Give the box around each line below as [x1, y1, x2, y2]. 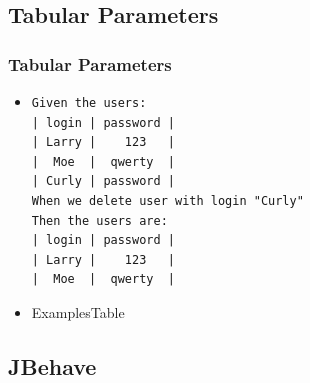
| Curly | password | [31, 174, 175, 189]
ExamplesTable [31, 301, 125, 322]
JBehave [8, 350, 97, 381]
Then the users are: [31, 213, 168, 228]
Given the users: [31, 96, 147, 110]
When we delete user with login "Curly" [31, 193, 304, 208]
